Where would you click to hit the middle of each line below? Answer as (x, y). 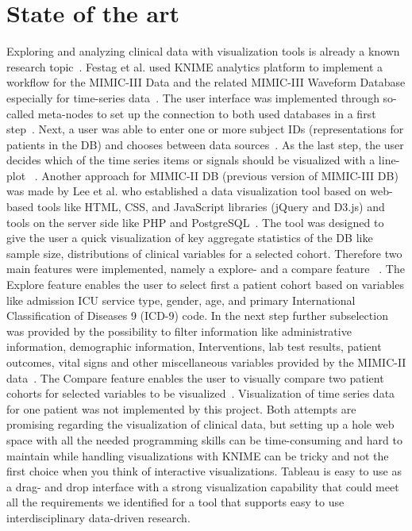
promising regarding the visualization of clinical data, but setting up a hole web (200, 424)
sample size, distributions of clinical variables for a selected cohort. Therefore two (204, 253)
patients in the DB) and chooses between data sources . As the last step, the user (205, 144)
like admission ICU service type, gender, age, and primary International (181, 300)
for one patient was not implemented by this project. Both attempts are (181, 408)
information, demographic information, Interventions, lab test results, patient (194, 346)
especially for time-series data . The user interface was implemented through (193, 97)
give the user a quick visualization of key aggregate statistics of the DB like (190, 238)
